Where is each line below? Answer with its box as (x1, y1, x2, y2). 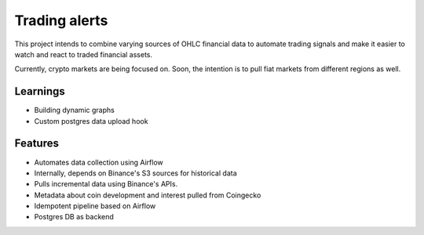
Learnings (14, 85, 66, 98)
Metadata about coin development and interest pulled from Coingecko (34, 190, 261, 200)
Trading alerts (14, 12, 108, 29)
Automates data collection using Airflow (34, 157, 164, 167)
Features (14, 137, 59, 150)
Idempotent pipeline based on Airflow (34, 201, 156, 211)
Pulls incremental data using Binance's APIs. (34, 179, 178, 189)
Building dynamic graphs (34, 106, 115, 115)
